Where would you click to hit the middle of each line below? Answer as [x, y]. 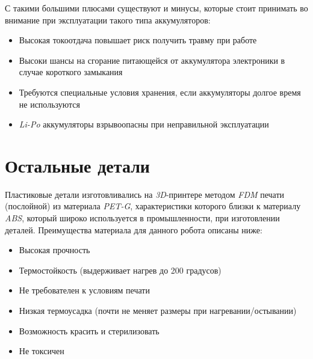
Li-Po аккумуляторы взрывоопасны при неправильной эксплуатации [144, 124]
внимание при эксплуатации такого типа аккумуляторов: [108, 20]
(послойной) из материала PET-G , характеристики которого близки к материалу [153, 206]
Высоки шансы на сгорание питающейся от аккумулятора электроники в [152, 60]
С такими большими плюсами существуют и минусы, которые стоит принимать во [156, 8]
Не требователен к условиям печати [84, 290]
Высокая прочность [54, 250]
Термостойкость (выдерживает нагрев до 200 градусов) [120, 270]
